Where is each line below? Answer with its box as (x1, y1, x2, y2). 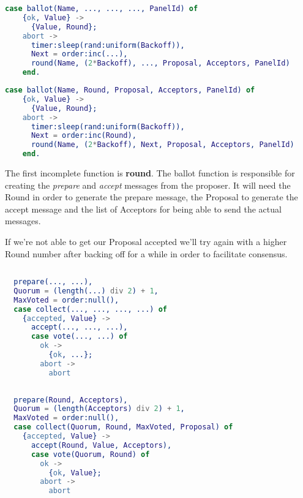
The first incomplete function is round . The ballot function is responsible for (5, 167, 295, 179)
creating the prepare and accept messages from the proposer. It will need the (5, 178, 291, 191)
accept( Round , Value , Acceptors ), (31, 440, 172, 450)
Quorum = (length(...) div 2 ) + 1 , (13, 286, 159, 295)
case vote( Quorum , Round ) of (31, 450, 150, 459)
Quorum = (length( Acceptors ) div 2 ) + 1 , (13, 404, 185, 413)
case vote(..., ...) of (31, 332, 128, 341)
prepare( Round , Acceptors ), (13, 395, 128, 404)
